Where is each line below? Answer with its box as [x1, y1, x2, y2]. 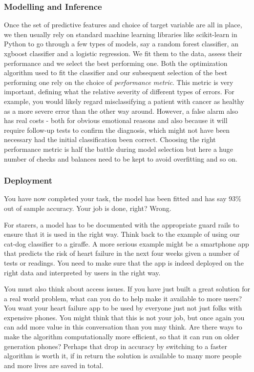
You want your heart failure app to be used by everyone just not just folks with [4, 303, 242, 313]
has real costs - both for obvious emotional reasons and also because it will [4, 115, 228, 125]
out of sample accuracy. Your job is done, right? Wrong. [4, 203, 171, 213]
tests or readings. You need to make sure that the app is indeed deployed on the [4, 257, 244, 268]
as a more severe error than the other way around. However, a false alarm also [4, 105, 238, 116]
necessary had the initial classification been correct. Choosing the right [4, 134, 216, 145]
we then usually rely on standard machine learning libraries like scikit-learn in [4, 29, 237, 39]
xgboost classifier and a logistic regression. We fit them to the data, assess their [4, 48, 242, 58]
